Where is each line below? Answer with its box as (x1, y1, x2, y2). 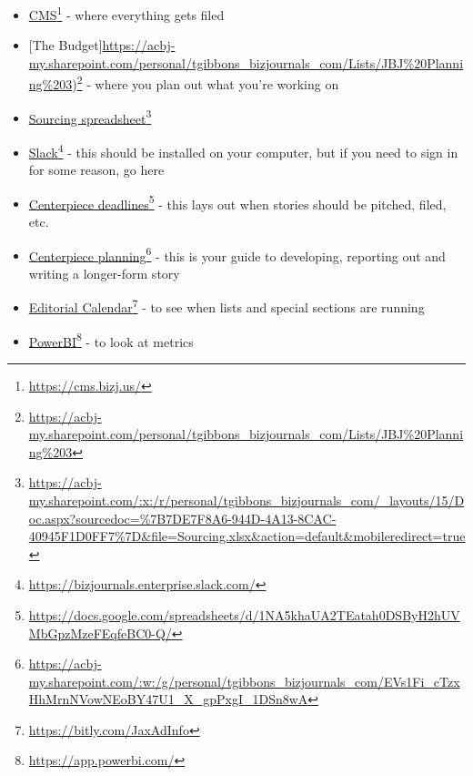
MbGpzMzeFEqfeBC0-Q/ (28, 623, 172, 642)
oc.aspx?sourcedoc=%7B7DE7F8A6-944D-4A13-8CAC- (28, 508, 337, 527)
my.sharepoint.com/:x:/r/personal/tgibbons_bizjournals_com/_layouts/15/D (28, 490, 465, 509)
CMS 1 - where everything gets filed (28, 3, 225, 24)
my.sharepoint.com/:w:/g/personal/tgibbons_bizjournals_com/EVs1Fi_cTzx (28, 671, 460, 690)
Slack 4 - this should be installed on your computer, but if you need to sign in (28, 139, 458, 161)
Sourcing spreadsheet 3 (28, 106, 152, 128)
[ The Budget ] (28, 36, 103, 55)
